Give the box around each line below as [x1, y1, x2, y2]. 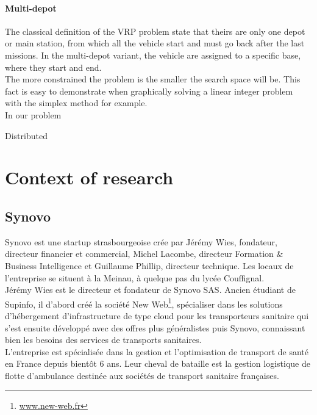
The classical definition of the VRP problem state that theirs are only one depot [5, 24, 305, 37]
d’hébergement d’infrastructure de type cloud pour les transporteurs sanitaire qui [5, 309, 309, 322]
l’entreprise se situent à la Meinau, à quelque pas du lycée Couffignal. [5, 271, 265, 284]
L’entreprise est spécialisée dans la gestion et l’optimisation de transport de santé [5, 345, 309, 358]
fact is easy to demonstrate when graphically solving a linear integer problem [5, 84, 293, 97]
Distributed [5, 129, 48, 142]
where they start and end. [5, 60, 102, 73]
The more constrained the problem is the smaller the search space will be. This [5, 73, 301, 85]
